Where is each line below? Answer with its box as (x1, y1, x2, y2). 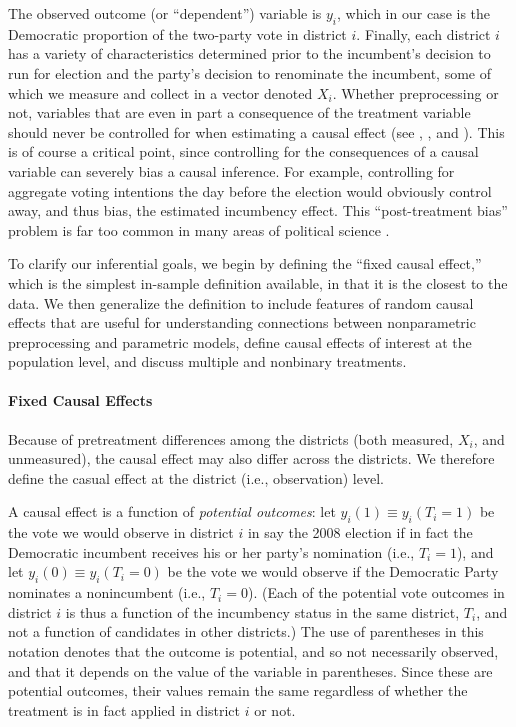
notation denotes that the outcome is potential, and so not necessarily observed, (8, 641, 499, 662)
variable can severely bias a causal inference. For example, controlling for (8, 160, 455, 181)
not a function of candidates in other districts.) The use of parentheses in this (8, 621, 484, 642)
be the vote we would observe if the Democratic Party (167, 561, 499, 582)
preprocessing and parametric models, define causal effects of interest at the (8, 331, 472, 352)
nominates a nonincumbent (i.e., (8, 582, 206, 603)
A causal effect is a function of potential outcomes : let (8, 501, 336, 522)
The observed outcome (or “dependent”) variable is (8, 3, 322, 23)
